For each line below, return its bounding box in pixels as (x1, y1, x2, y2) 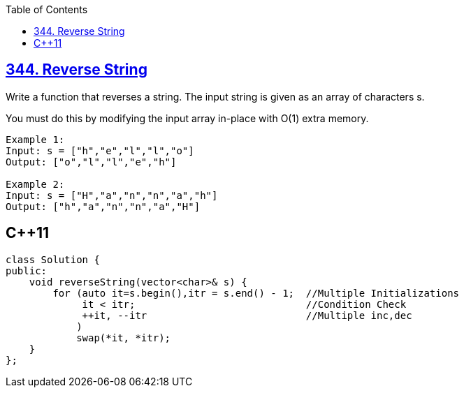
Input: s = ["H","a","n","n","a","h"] (6, 189, 218, 201)
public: (6, 265, 48, 276)
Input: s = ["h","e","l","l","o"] (6, 144, 194, 156)
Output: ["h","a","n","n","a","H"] (6, 200, 201, 212)
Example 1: (6, 133, 65, 145)
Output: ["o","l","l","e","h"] (6, 156, 177, 168)
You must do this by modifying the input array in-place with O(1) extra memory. (6, 112, 369, 124)
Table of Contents (6, 3, 88, 15)
